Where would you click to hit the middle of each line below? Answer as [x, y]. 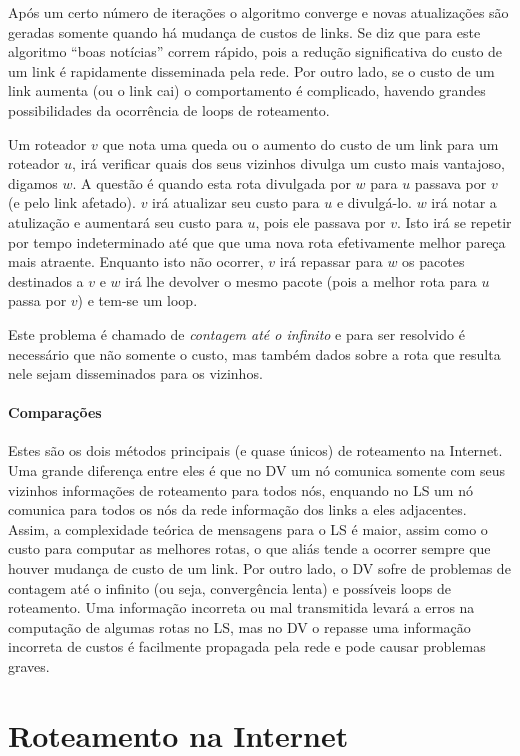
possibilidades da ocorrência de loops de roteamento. [169, 109]
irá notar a [464, 202]
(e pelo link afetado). [72, 202]
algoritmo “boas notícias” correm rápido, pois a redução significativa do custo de [255, 51]
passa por [37, 300]
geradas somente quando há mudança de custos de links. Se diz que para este [244, 31]
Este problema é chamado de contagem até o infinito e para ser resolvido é [236, 333]
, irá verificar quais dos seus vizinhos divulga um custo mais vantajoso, [288, 163]
